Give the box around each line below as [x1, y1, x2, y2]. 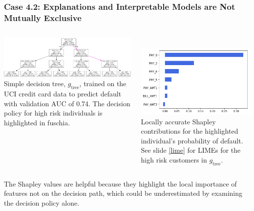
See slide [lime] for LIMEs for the [141, 145, 241, 155]
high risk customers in [141, 155, 207, 165]
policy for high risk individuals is [4, 108, 103, 118]
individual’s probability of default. [141, 135, 243, 145]
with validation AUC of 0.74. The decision [4, 98, 130, 108]
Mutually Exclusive [4, 11, 82, 23]
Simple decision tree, [4, 78, 66, 89]
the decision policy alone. [4, 198, 80, 208]
